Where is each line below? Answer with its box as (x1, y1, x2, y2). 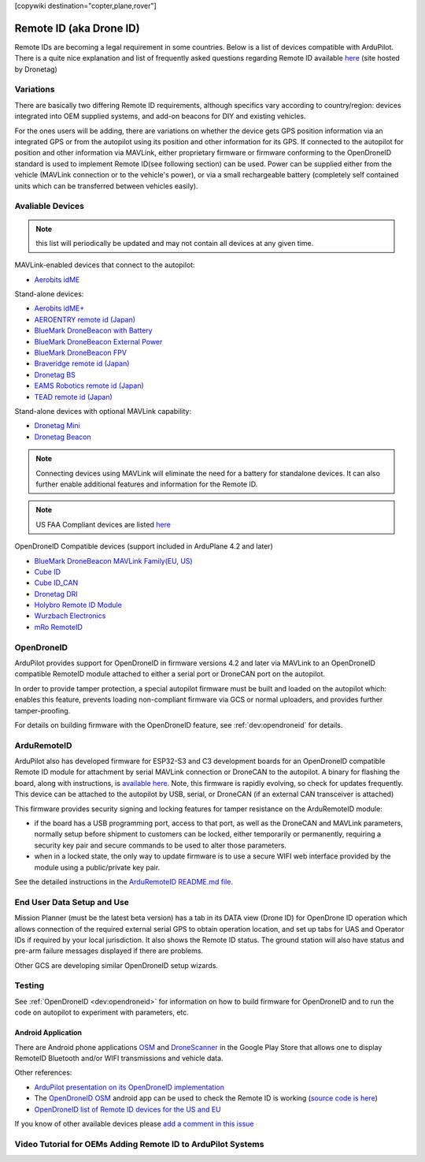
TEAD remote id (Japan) (34, 392, 113, 401)
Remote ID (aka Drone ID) (14, 21, 141, 35)
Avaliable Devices (14, 201, 85, 212)
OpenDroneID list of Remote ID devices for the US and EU (34, 1104, 222, 1114)
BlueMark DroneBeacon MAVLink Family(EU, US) (34, 556, 193, 565)
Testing (14, 980, 45, 991)
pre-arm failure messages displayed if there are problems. (14, 946, 204, 955)
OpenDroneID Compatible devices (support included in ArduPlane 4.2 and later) (14, 542, 273, 551)
